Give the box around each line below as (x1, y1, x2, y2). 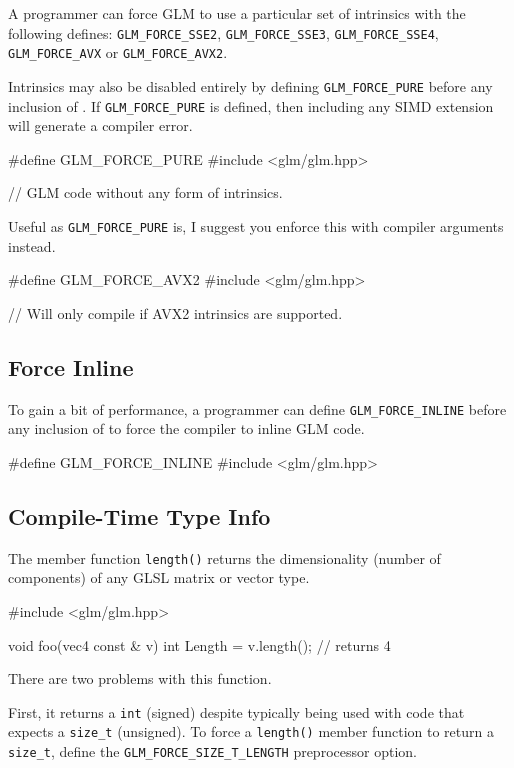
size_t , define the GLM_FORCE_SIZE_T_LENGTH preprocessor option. (8, 741, 417, 762)
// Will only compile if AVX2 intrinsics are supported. (8, 302, 343, 323)
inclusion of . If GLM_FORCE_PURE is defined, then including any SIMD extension (8, 95, 494, 116)
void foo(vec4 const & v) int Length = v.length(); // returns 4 (8, 634, 391, 655)
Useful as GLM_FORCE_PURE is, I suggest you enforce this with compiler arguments (8, 216, 504, 236)
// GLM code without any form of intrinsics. (8, 182, 283, 203)
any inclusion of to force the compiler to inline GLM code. (8, 418, 365, 439)
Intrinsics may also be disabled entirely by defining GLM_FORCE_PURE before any (8, 75, 493, 96)
